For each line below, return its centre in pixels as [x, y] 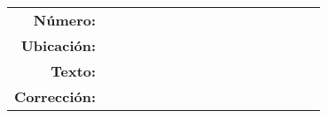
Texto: [74, 71]
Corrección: [55, 96]
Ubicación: [58, 45]
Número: [65, 20]
